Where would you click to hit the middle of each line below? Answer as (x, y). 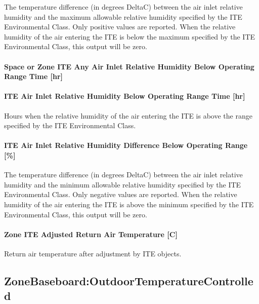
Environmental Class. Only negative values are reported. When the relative (121, 194)
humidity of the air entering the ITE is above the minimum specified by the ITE (129, 204)
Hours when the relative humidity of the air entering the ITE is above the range (128, 115)
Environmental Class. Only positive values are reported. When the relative (120, 27)
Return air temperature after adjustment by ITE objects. (93, 253)
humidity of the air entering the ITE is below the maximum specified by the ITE (130, 36)
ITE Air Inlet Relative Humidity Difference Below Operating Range (126, 145)
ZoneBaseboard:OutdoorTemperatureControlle (129, 280)
